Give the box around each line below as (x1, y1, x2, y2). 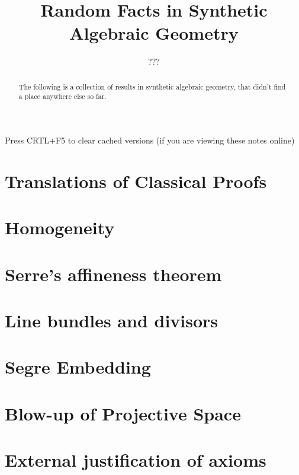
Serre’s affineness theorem (5, 262, 222, 286)
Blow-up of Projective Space (5, 401, 241, 425)
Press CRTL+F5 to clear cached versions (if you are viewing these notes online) (5, 134, 295, 146)
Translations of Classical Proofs (5, 168, 267, 193)
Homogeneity (5, 215, 115, 240)
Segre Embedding (5, 355, 151, 379)
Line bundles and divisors (5, 308, 218, 332)
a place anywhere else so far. (18, 91, 107, 101)
